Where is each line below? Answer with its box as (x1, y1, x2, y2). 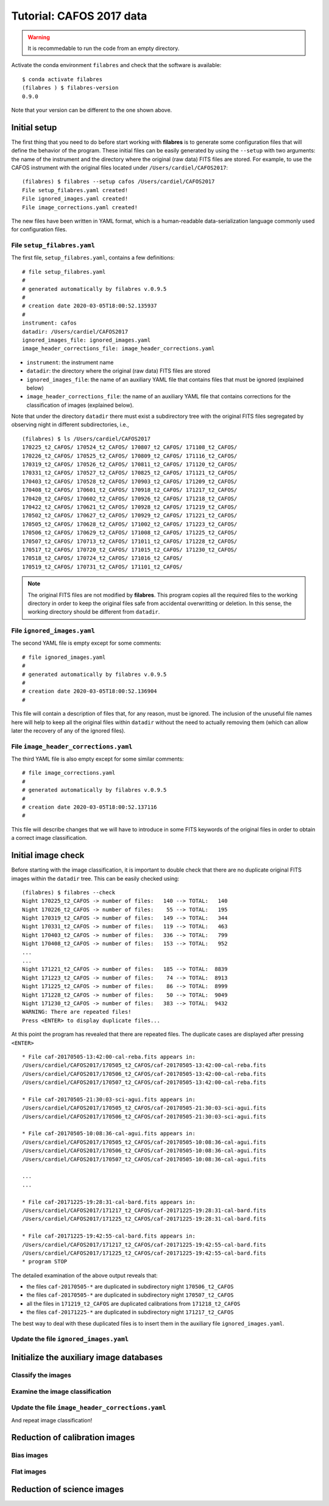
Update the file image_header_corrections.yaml (11, 1404, 167, 1412)
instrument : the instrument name (26, 359, 114, 366)
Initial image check (11, 850, 85, 861)
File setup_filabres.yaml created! (22, 187, 129, 193)
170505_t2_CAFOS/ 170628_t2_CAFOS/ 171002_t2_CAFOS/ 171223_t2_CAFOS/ (22, 520, 238, 528)
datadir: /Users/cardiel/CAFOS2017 (22, 328, 129, 335)
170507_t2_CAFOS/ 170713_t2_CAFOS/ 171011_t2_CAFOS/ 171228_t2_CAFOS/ (22, 537, 238, 545)
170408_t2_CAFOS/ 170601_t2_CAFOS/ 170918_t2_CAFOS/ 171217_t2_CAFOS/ (22, 487, 238, 493)
